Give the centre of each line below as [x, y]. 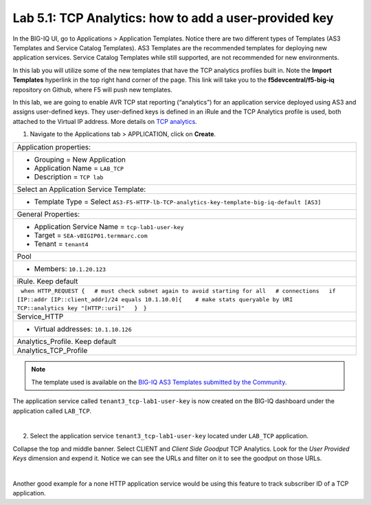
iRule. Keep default [47, 281]
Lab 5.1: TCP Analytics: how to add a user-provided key [173, 18]
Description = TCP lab [69, 177]
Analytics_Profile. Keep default [67, 342]
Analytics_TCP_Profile [52, 351]
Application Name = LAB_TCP [79, 169]
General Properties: [48, 215]
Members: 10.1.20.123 [70, 269]
